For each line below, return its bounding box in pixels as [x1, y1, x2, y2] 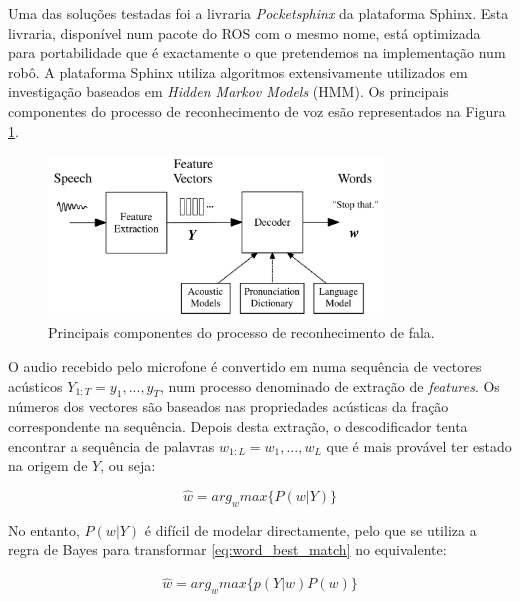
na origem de [8, 455, 88, 476]
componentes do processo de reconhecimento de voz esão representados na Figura [8, 100, 506, 121]
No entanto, [8, 519, 80, 540]
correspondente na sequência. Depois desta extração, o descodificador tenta [8, 416, 468, 437]
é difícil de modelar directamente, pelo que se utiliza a [144, 519, 477, 540]
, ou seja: [100, 455, 156, 476]
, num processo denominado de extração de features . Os [160, 375, 500, 396]
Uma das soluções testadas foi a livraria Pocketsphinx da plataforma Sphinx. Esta [8, 3, 509, 23]
